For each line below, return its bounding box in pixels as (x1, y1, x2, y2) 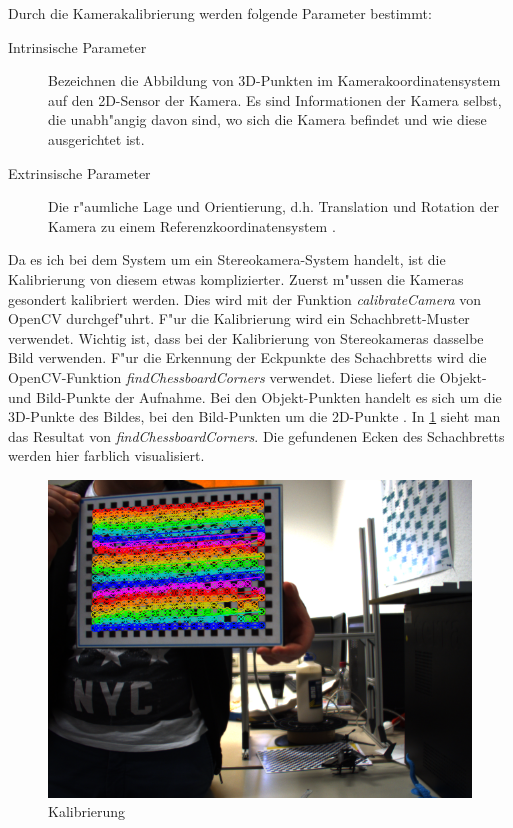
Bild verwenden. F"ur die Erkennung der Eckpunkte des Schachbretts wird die (8, 347, 487, 368)
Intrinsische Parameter (8, 36, 147, 57)
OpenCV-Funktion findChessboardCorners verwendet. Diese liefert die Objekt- (8, 366, 487, 387)
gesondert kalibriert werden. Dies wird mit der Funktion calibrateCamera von (8, 288, 481, 309)
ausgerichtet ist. (48, 128, 145, 149)
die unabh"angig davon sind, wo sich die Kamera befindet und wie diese (48, 109, 487, 130)
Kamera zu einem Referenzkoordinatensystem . (48, 215, 336, 236)
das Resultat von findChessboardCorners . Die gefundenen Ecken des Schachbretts (8, 425, 505, 446)
